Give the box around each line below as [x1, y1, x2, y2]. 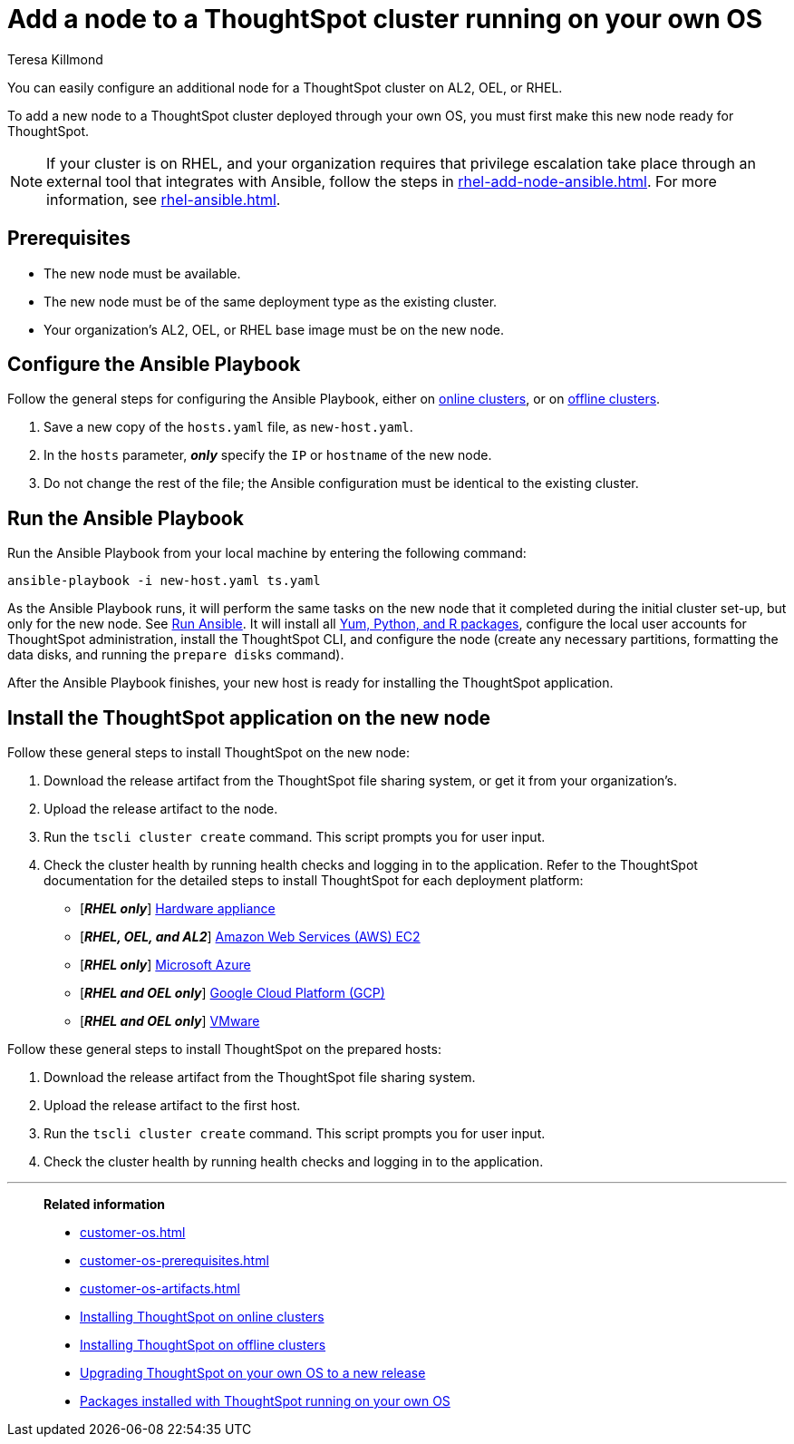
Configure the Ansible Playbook [7, 353, 301, 376]
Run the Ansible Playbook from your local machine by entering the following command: [7, 545, 527, 561]
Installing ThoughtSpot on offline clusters [80, 1337, 326, 1353]
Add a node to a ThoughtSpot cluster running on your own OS [7, 4, 763, 34]
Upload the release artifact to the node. [44, 801, 278, 817]
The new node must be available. [44, 265, 241, 281]
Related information [44, 1196, 166, 1213]
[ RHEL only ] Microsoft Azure [80, 957, 251, 973]
